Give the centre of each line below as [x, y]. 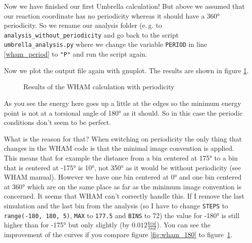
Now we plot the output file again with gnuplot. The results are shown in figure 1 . [126, 70]
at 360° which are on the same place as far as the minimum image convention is [123, 186]
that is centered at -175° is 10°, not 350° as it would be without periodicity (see [123, 167]
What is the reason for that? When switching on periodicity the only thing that [123, 138]
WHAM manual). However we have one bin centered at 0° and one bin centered [123, 177]
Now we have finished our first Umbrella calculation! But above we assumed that [125, 6]
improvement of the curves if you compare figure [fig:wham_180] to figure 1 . [118, 234]
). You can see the [184, 225]
